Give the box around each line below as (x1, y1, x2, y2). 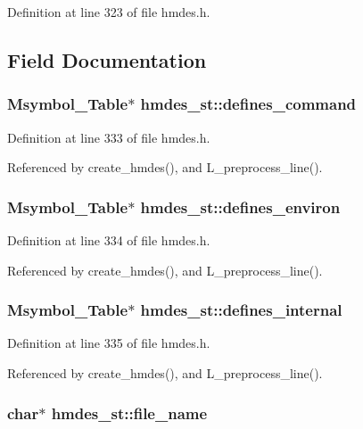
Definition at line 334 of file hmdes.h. (7, 231, 210, 249)
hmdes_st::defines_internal (140, 299, 342, 321)
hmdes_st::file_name (51, 401, 208, 424)
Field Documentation (7, 45, 207, 73)
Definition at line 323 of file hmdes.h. (7, 3, 210, 21)
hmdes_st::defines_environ (140, 195, 341, 218)
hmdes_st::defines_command (140, 93, 357, 115)
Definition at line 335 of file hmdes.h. (7, 334, 210, 352)
